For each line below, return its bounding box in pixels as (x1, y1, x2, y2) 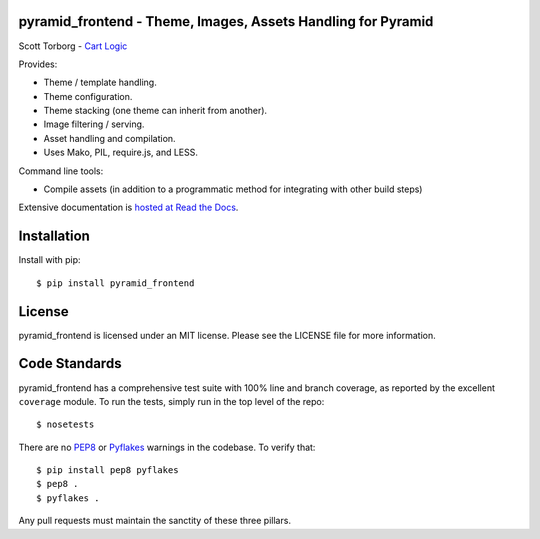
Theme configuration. (43, 90, 133, 102)
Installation (18, 228, 90, 245)
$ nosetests (36, 419, 95, 430)
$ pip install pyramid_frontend (36, 277, 195, 289)
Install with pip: (18, 254, 81, 266)
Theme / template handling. (43, 76, 157, 89)
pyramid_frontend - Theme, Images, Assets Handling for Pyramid (18, 13, 434, 30)
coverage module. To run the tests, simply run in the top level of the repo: (18, 395, 325, 407)
